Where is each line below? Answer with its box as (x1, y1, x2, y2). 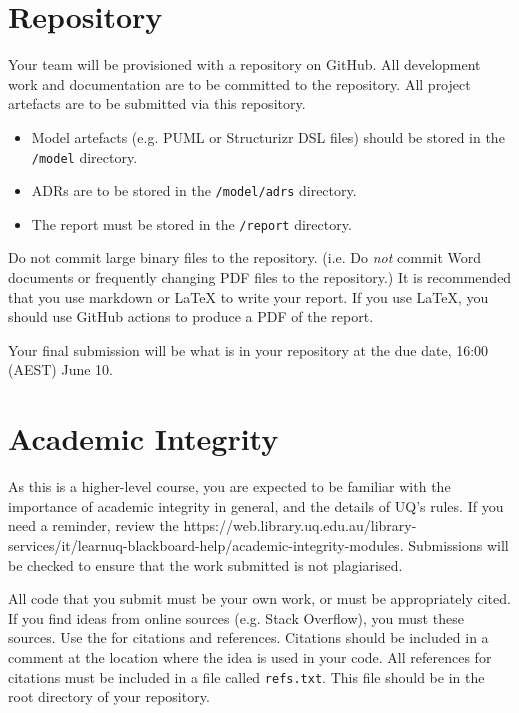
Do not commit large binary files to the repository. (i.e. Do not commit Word (8, 247, 482, 268)
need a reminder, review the (8, 515, 179, 536)
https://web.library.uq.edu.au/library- (183, 515, 417, 536)
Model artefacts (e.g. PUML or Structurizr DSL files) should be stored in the (31, 126, 505, 147)
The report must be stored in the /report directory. (31, 213, 352, 234)
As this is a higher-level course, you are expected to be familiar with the (8, 476, 451, 497)
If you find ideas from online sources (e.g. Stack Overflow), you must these (8, 607, 464, 628)
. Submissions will (399, 534, 509, 555)
